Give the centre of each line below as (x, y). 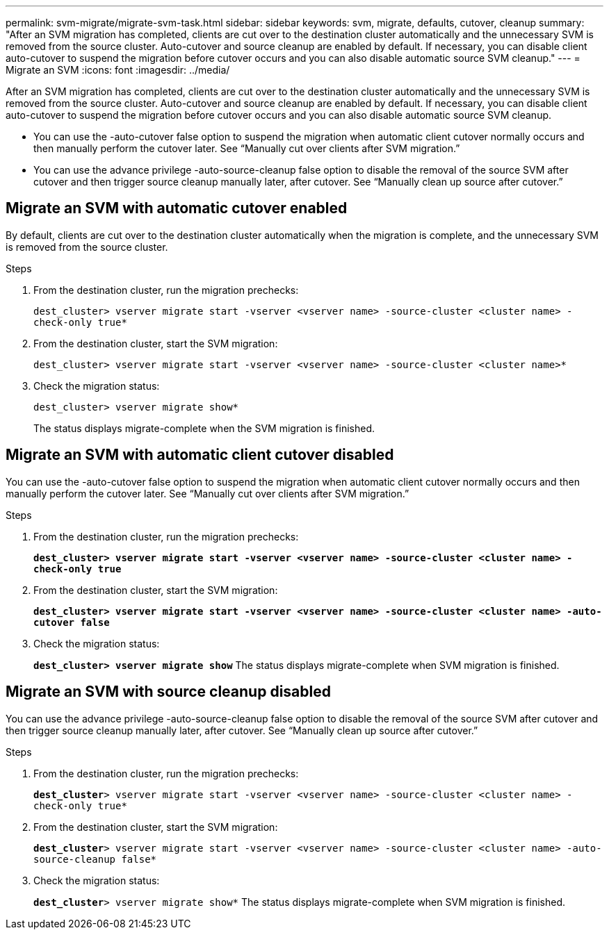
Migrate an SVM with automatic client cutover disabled (200, 455)
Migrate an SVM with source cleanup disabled (168, 692)
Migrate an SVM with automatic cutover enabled (177, 208)
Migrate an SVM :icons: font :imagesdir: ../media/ (118, 70)
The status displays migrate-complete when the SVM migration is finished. (204, 428)
